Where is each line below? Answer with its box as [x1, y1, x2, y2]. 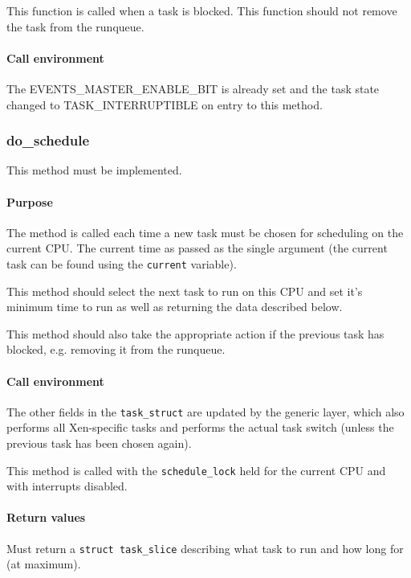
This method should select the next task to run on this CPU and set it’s [6, 282, 363, 299]
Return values [6, 509, 86, 526]
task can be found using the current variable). [6, 255, 237, 272]
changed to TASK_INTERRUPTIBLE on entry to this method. [6, 96, 323, 113]
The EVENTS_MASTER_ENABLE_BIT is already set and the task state [6, 80, 380, 96]
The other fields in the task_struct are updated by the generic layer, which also [6, 403, 405, 420]
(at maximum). [6, 555, 81, 572]
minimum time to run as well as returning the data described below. [6, 298, 343, 315]
